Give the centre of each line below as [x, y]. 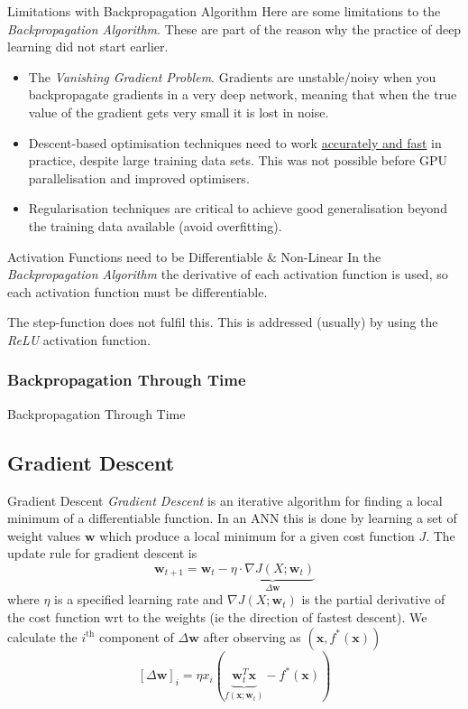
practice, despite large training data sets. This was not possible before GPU [238, 160]
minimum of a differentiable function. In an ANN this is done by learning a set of [232, 518]
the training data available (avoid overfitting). [155, 225]
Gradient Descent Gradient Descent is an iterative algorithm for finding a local [225, 500]
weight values [44, 535]
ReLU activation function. [79, 339]
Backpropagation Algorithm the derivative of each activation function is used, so [228, 274]
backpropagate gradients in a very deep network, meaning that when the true [243, 94]
